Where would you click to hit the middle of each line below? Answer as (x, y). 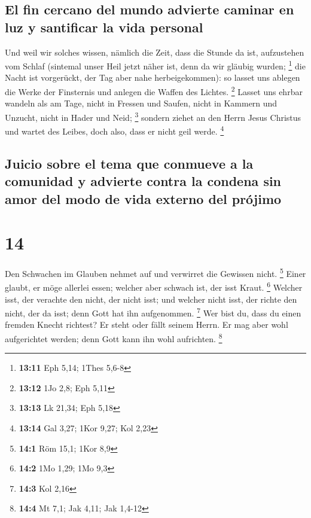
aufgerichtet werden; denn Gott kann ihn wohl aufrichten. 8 (114, 338)
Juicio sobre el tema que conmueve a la (129, 163)
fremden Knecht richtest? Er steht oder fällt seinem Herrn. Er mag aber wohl (147, 324)
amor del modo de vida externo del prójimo (143, 198)
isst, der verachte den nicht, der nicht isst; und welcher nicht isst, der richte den (151, 299)
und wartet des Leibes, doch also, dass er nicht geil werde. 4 (115, 130)
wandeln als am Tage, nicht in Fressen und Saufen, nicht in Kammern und (141, 103)
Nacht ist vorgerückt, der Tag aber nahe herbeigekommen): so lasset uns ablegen (153, 77)
